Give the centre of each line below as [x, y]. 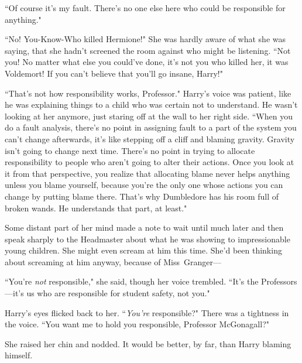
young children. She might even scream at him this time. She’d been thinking [143, 250]
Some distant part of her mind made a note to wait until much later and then [144, 227]
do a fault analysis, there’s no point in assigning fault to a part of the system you [151, 127]
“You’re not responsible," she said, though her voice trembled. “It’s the [132, 281]
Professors [279, 281]
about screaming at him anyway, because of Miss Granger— [113, 261]
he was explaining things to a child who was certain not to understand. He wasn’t [151, 105]
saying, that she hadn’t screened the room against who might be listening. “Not [148, 50]
